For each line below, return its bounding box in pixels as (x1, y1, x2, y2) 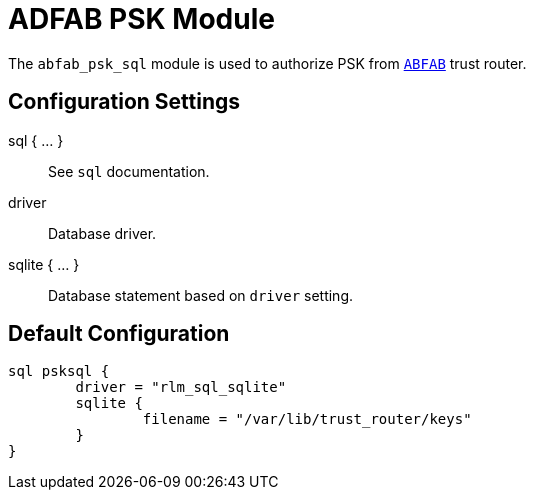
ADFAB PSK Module (8, 2, 275, 36)
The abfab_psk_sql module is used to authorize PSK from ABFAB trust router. (8, 54, 527, 72)
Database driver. (48, 224, 157, 242)
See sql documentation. (48, 162, 210, 180)
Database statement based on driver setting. (48, 286, 354, 304)
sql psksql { (8, 363, 110, 380)
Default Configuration (8, 321, 230, 347)
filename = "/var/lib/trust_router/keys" (142, 411, 472, 428)
